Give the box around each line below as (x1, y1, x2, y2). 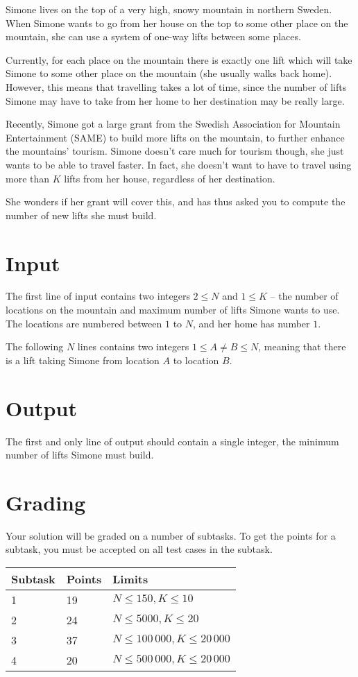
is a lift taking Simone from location (6, 352, 160, 367)
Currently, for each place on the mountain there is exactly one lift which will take (6, 52, 352, 67)
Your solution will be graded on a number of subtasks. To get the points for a (6, 528, 336, 542)
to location (173, 352, 219, 367)
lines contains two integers (77, 339, 189, 354)
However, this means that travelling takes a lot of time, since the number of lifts (6, 79, 347, 94)
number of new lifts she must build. (6, 207, 157, 222)
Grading (6, 488, 86, 516)
